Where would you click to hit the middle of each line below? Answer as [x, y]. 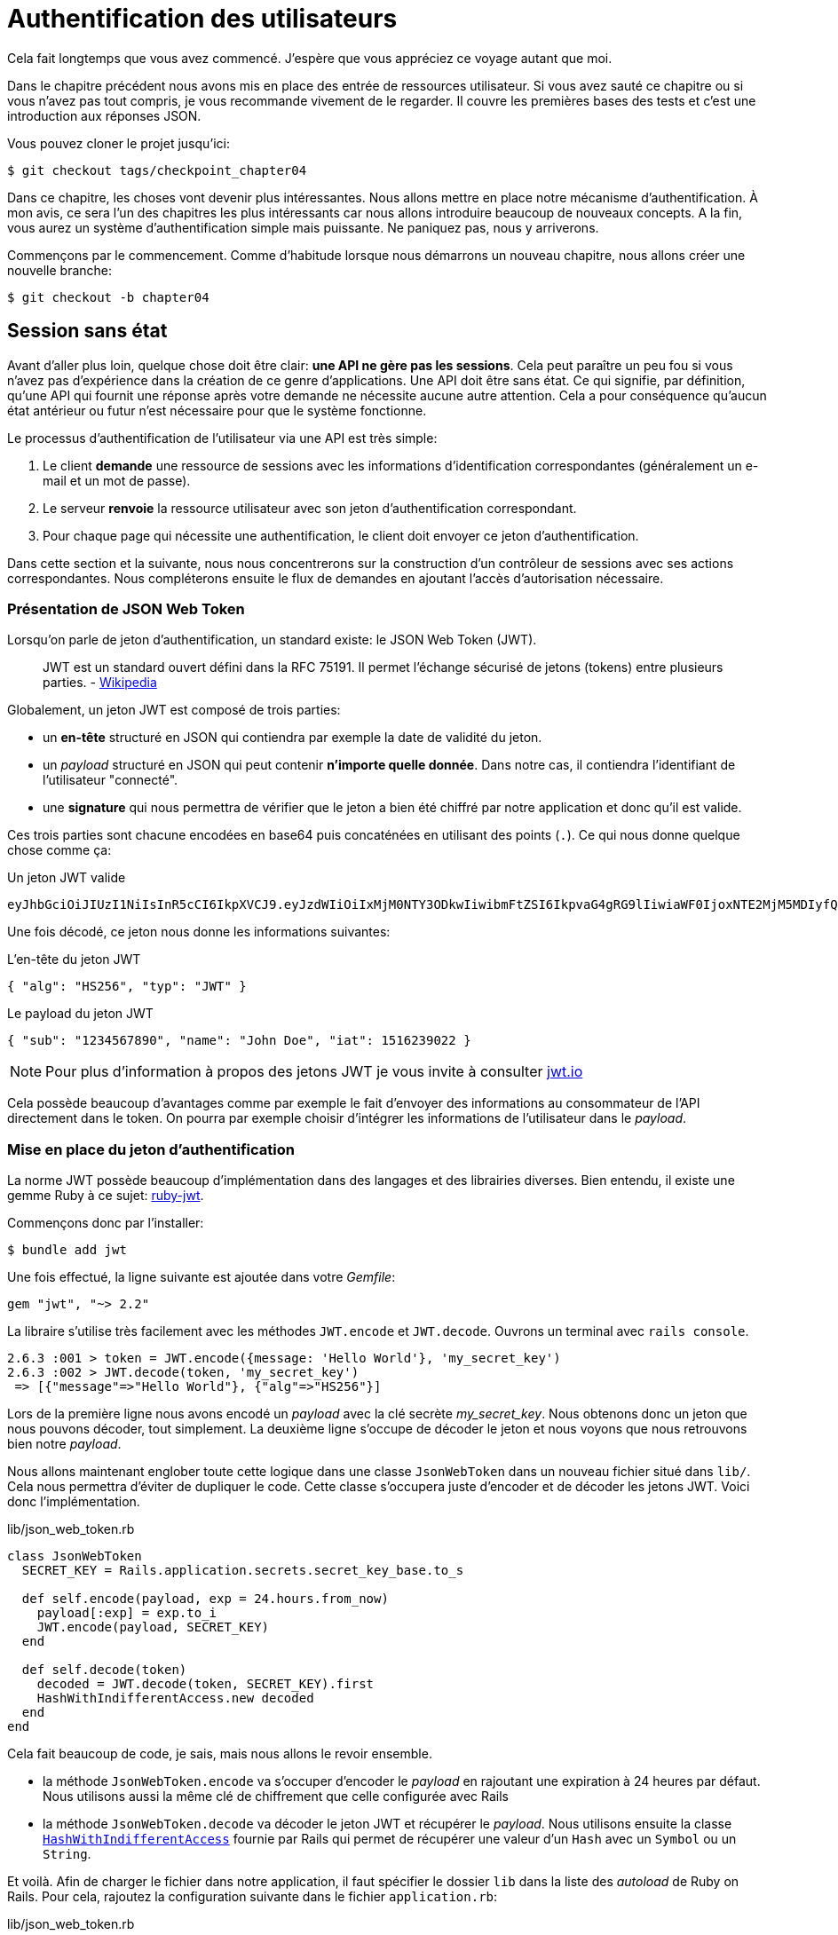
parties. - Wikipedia [100, 683]
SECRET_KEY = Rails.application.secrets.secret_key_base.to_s [243, 1571]
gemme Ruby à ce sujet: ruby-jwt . [106, 1196]
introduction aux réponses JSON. [104, 115]
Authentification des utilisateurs [202, 19]
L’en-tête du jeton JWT [74, 960]
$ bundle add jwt [67, 1250]
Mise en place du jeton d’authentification [151, 1149]
